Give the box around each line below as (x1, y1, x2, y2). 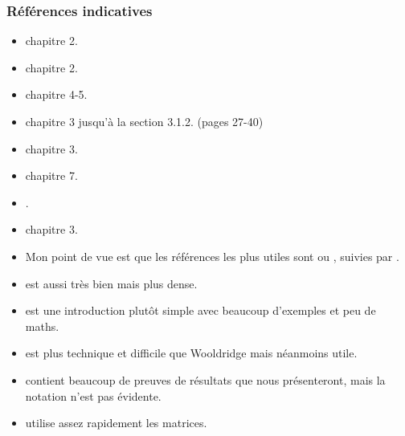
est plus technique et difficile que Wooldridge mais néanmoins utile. (25, 344, 358, 361)
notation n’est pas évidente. (25, 387, 162, 404)
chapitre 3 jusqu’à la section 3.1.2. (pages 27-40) (25, 113, 264, 129)
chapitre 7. (25, 167, 78, 184)
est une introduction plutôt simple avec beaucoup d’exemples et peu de (25, 302, 376, 319)
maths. (25, 317, 59, 334)
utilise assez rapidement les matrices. (25, 414, 207, 431)
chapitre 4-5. (25, 86, 88, 103)
